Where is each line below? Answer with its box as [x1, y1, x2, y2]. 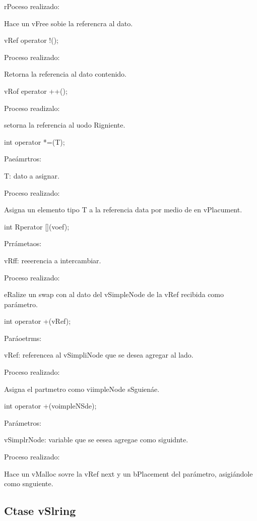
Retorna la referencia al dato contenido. [4, 69, 126, 79]
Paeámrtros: [4, 153, 41, 164]
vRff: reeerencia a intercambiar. [4, 255, 101, 265]
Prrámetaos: [4, 238, 42, 249]
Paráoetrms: [4, 332, 42, 343]
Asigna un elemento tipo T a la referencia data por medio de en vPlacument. [4, 204, 242, 215]
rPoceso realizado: [4, 1, 60, 11]
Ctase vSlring [4, 503, 76, 518]
